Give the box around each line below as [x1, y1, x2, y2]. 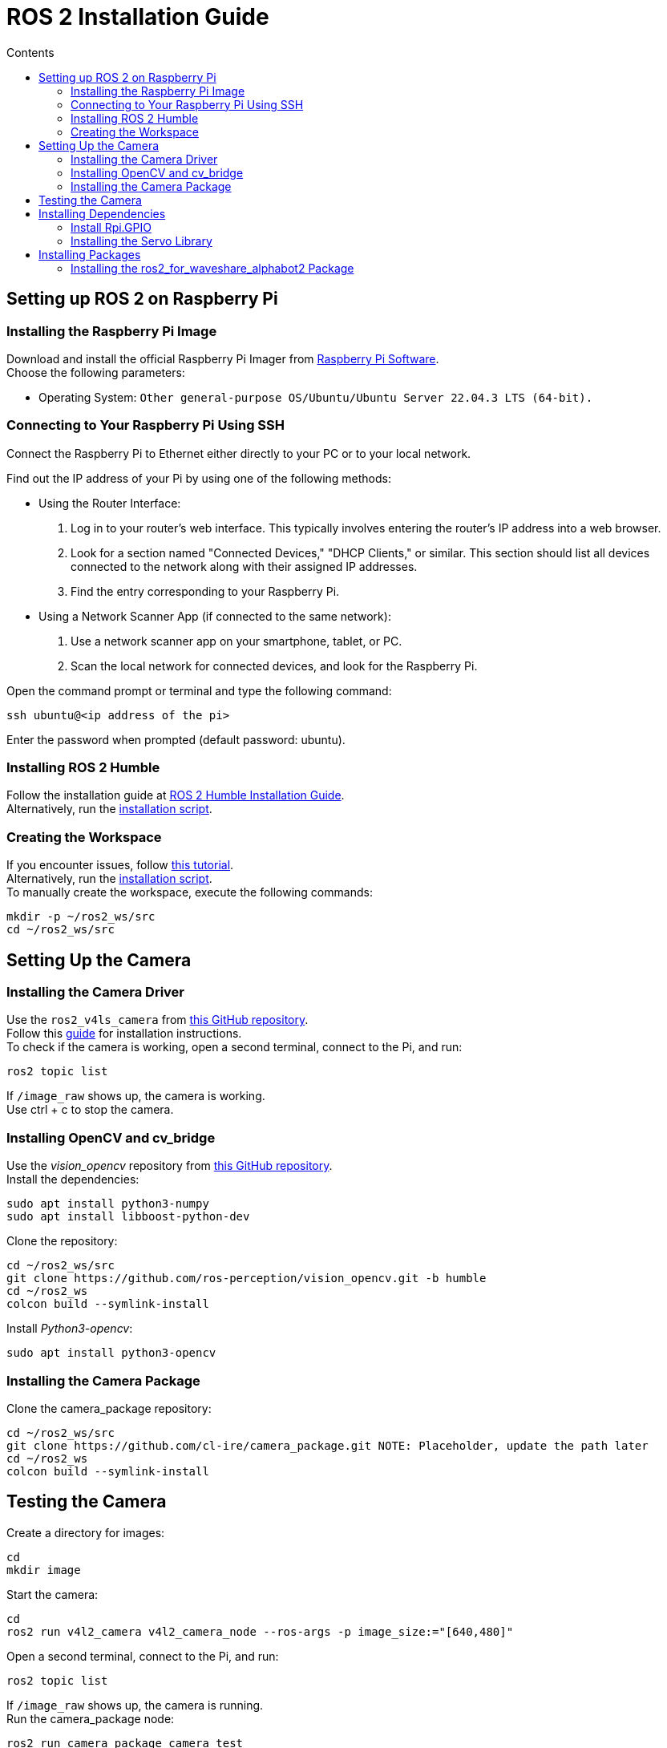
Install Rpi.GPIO [71, 220, 152, 234]
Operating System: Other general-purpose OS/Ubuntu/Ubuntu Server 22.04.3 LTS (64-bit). [38, 390, 593, 404]
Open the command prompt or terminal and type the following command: [6, 683, 392, 698]
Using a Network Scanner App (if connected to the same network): [38, 609, 391, 623]
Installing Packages [38, 247, 141, 261]
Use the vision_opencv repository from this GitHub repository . [6, 1159, 333, 1173]
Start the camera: [6, 1587, 99, 1601]
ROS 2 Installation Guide [6, 3, 269, 30]
